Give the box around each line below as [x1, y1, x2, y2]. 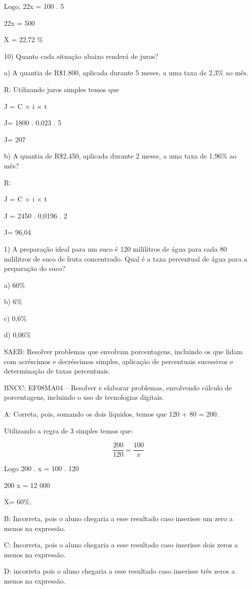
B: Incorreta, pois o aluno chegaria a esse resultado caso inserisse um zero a [4, 513, 233, 524]
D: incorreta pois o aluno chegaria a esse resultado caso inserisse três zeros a [4, 566, 235, 576]
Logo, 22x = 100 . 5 [4, 1, 64, 11]
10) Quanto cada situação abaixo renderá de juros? [4, 51, 159, 61]
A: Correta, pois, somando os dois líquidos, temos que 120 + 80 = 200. [4, 409, 219, 419]
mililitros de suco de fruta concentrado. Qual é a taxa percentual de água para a [4, 253, 248, 264]
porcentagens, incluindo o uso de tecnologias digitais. [4, 392, 164, 402]
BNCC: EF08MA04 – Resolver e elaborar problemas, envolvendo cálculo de [4, 382, 232, 392]
